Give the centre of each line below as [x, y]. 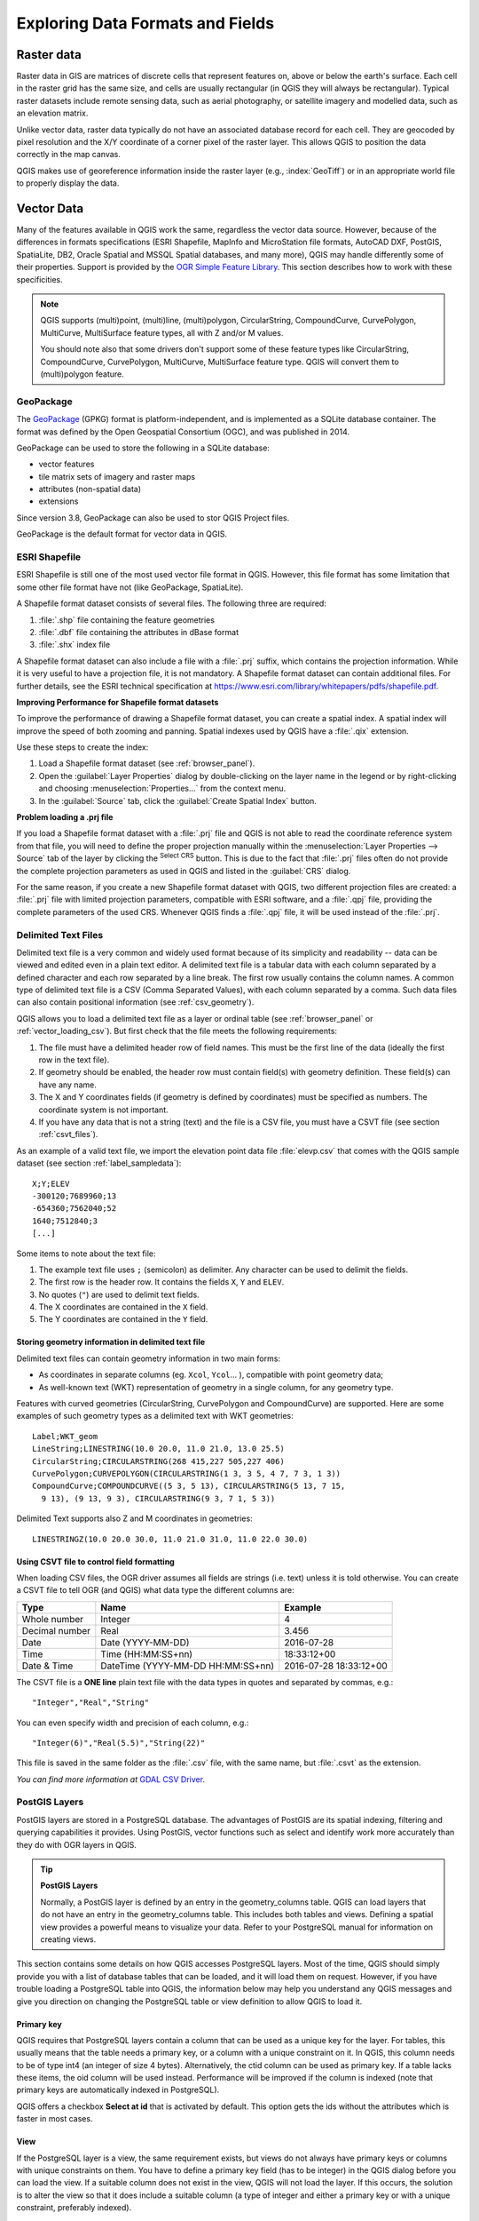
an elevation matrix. [52, 113]
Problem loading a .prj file [65, 817]
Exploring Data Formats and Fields [145, 23]
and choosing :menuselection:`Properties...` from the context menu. [162, 788]
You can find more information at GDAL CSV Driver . [111, 1779]
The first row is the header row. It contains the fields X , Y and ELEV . [161, 1282]
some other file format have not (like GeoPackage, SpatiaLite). [130, 587]
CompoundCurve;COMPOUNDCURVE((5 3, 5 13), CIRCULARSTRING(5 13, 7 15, [189, 1486]
